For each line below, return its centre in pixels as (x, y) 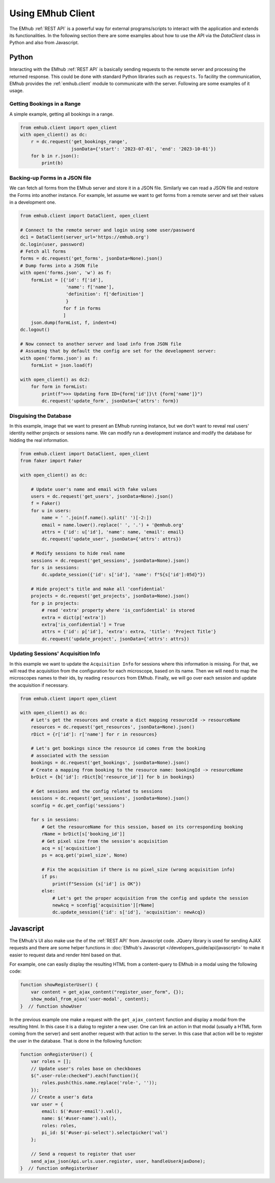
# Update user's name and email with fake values (94, 489)
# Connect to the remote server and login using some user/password (107, 230)
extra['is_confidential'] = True (83, 625)
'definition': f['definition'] (105, 294)
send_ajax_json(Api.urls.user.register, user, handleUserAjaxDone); (118, 1161)
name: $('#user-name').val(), (79, 1118)
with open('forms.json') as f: (59, 358)
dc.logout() (35, 330)
